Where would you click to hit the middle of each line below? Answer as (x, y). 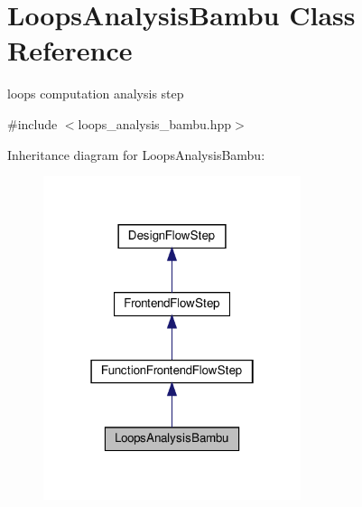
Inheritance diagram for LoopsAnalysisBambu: (136, 154)
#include (32, 123)
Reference (70, 50)
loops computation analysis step (96, 94)
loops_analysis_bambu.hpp (155, 123)
